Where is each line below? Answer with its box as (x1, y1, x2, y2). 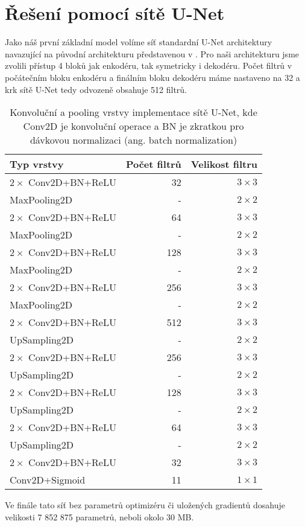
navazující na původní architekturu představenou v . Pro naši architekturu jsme (5, 47, 300, 60)
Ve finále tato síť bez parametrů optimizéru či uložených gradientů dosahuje (5, 499, 286, 511)
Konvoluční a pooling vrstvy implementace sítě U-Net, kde (10, 105, 257, 120)
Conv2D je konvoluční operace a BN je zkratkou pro (23, 119, 244, 133)
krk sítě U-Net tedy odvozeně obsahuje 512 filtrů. (5, 83, 187, 95)
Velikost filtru (190, 157, 258, 171)
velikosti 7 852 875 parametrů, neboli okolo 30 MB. (5, 510, 194, 523)
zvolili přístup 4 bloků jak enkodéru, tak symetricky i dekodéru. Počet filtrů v (5, 59, 292, 72)
